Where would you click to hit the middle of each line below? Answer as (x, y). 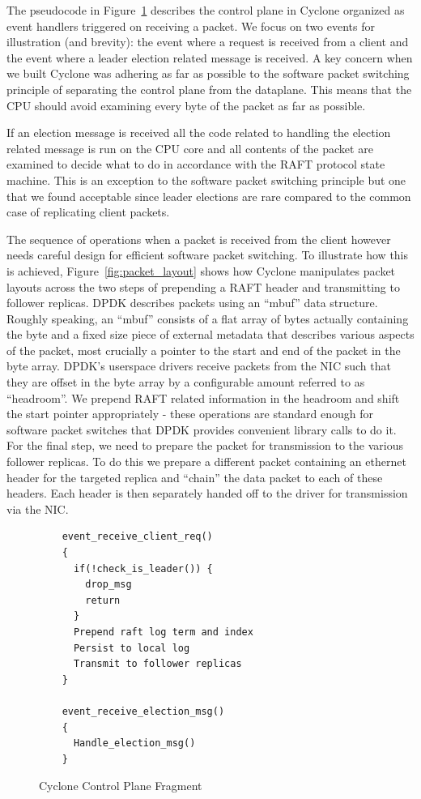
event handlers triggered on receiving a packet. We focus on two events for (191, 26)
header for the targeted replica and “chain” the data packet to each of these (195, 477)
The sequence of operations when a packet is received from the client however (199, 239)
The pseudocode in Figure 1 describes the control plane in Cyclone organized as (206, 10)
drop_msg (108, 585)
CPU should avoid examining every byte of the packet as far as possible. (186, 105)
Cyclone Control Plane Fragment (121, 786)
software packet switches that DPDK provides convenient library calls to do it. (202, 429)
